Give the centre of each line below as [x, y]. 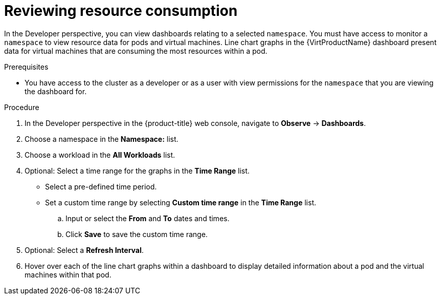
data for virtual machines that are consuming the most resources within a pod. [136, 51]
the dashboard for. [56, 91]
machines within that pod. [68, 274]
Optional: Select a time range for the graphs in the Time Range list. [137, 170]
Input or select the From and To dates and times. [148, 218]
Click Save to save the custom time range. [137, 234]
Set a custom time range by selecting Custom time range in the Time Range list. [181, 202]
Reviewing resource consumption [121, 11]
